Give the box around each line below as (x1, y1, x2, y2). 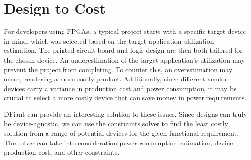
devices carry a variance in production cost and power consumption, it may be (4, 83, 237, 93)
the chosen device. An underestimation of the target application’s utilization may (4, 54, 245, 64)
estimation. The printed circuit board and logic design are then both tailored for (4, 45, 243, 55)
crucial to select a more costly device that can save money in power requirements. (4, 93, 247, 103)
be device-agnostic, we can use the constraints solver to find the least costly (4, 118, 228, 128)
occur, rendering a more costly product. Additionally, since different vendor (4, 74, 228, 84)
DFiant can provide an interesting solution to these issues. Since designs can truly (4, 109, 247, 119)
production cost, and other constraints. (4, 147, 120, 157)
